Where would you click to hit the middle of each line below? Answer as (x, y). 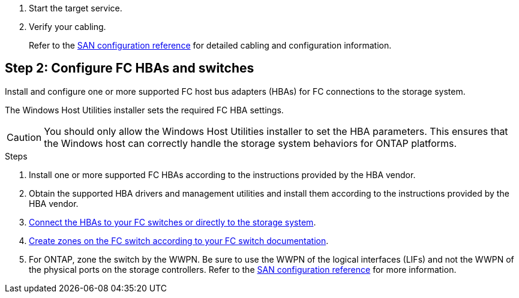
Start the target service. (76, 8)
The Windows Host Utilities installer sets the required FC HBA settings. (144, 110)
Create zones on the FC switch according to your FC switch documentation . (179, 240)
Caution (24, 137)
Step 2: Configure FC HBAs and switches (130, 68)
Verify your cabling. (67, 27)
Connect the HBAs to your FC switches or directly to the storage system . (172, 222)
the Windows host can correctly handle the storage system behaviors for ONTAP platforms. (250, 143)
